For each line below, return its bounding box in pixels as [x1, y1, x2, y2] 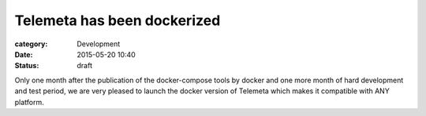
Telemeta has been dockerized [14, 12, 221, 29]
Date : [14, 49, 33, 59]
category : [14, 39, 48, 49]
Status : [14, 61, 39, 71]
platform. [14, 97, 45, 107]
